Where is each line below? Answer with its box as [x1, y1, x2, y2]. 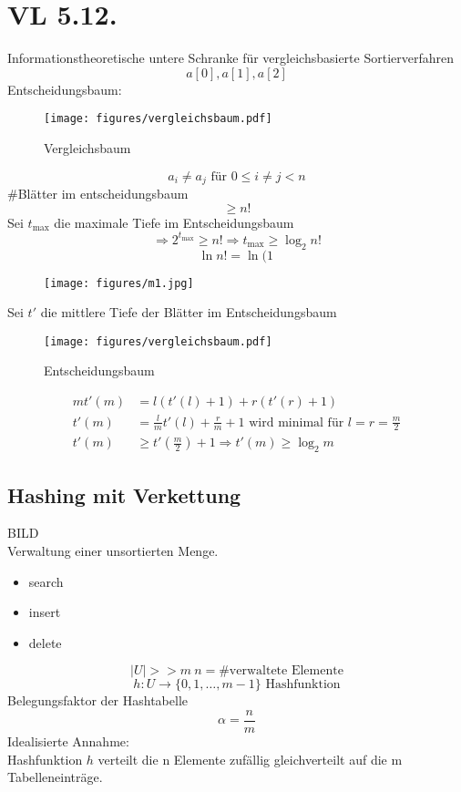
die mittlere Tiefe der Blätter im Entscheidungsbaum [40, 303, 337, 322]
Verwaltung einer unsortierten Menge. [7, 541, 219, 561]
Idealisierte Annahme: [7, 732, 129, 751]
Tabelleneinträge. [7, 767, 103, 787]
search [28, 571, 64, 591]
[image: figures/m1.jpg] [44, 276, 194, 290]
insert [28, 602, 61, 622]
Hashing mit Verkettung [7, 480, 241, 509]
